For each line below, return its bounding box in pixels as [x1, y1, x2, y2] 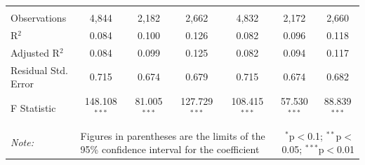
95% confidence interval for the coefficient [80, 142, 260, 157]
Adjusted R [11, 45, 60, 59]
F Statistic [11, 100, 56, 115]
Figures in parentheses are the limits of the [80, 128, 265, 143]
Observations [11, 10, 67, 24]
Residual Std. [11, 62, 68, 77]
